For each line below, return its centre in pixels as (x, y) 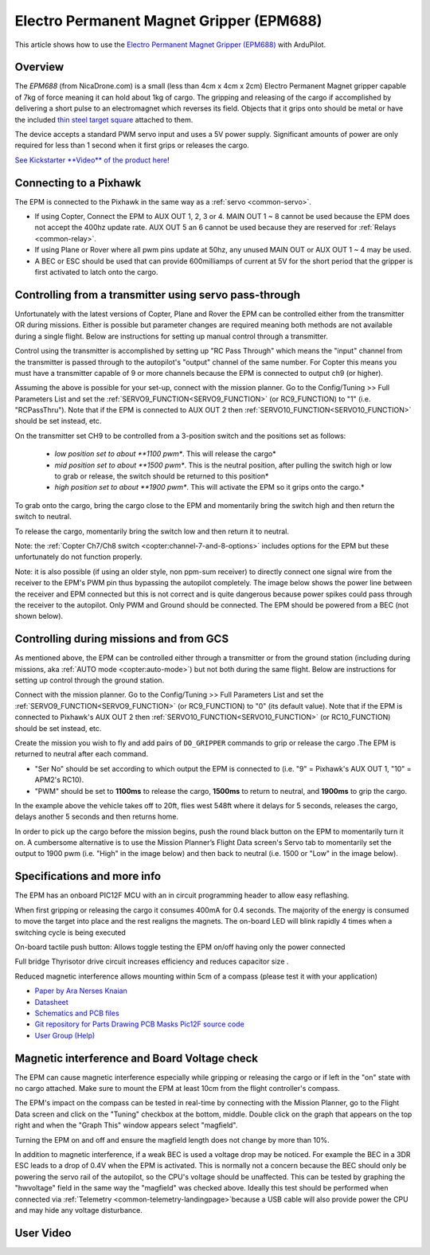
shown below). (39, 616)
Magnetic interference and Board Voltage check (137, 1058)
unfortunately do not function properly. (78, 557)
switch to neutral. (43, 517)
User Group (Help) (65, 1035)
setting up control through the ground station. (90, 680)
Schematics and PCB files (77, 1013)
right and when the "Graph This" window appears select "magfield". (126, 1125)
